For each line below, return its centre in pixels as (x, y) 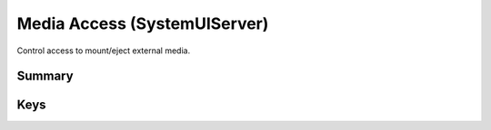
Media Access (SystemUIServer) (143, 23)
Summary (45, 76)
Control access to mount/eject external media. (104, 51)
